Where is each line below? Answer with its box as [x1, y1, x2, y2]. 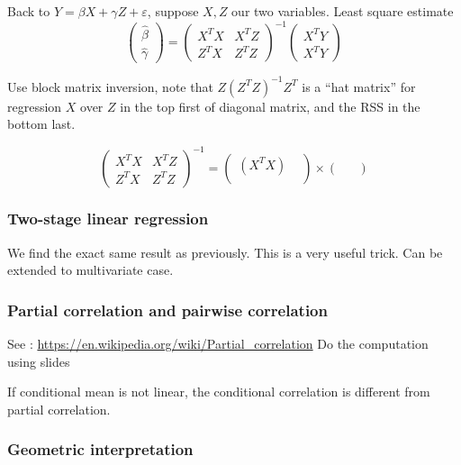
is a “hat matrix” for [302, 77, 416, 96]
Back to [7, 2, 50, 20]
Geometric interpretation [7, 438, 194, 460]
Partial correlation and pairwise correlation [7, 298, 328, 321]
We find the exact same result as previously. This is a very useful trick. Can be [7, 242, 443, 261]
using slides [7, 351, 70, 370]
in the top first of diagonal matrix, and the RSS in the [120, 96, 420, 115]
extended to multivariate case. [7, 260, 174, 279]
